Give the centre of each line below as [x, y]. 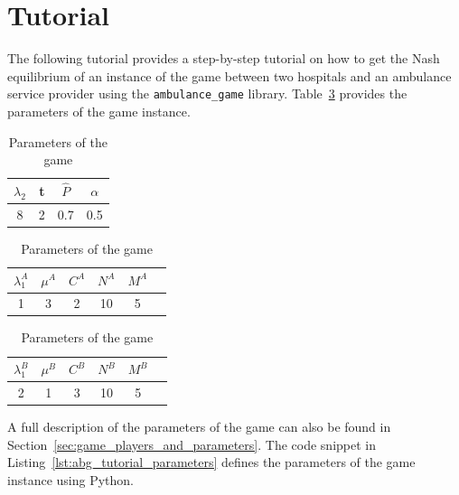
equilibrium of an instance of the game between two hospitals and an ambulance [229, 75]
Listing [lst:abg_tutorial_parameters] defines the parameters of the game [211, 462]
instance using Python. [70, 479]
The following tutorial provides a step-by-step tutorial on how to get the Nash [224, 58]
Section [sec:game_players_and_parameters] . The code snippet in [192, 444]
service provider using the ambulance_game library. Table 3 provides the [207, 93]
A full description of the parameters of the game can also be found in [199, 426]
